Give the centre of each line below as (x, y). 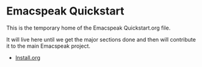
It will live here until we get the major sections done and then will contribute (101, 39)
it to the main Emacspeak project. (48, 46)
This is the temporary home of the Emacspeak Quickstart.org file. (88, 28)
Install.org (28, 57)
